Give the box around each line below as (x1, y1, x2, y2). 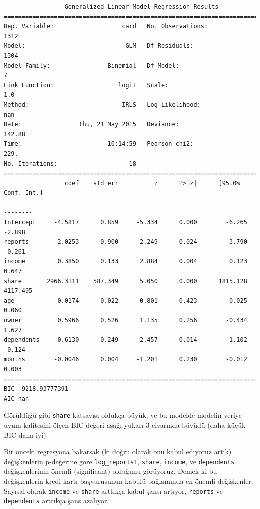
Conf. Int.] (4, 189, 43, 197)
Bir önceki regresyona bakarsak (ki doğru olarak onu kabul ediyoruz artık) (4, 446, 232, 457)
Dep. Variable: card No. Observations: (4, 23, 208, 30)
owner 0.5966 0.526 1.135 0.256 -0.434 (4, 317, 247, 324)
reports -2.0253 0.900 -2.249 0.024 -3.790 (4, 238, 247, 246)
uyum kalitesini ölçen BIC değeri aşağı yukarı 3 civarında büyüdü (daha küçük (4, 420, 246, 430)
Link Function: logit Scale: (4, 81, 169, 89)
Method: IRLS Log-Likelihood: (4, 101, 201, 108)
